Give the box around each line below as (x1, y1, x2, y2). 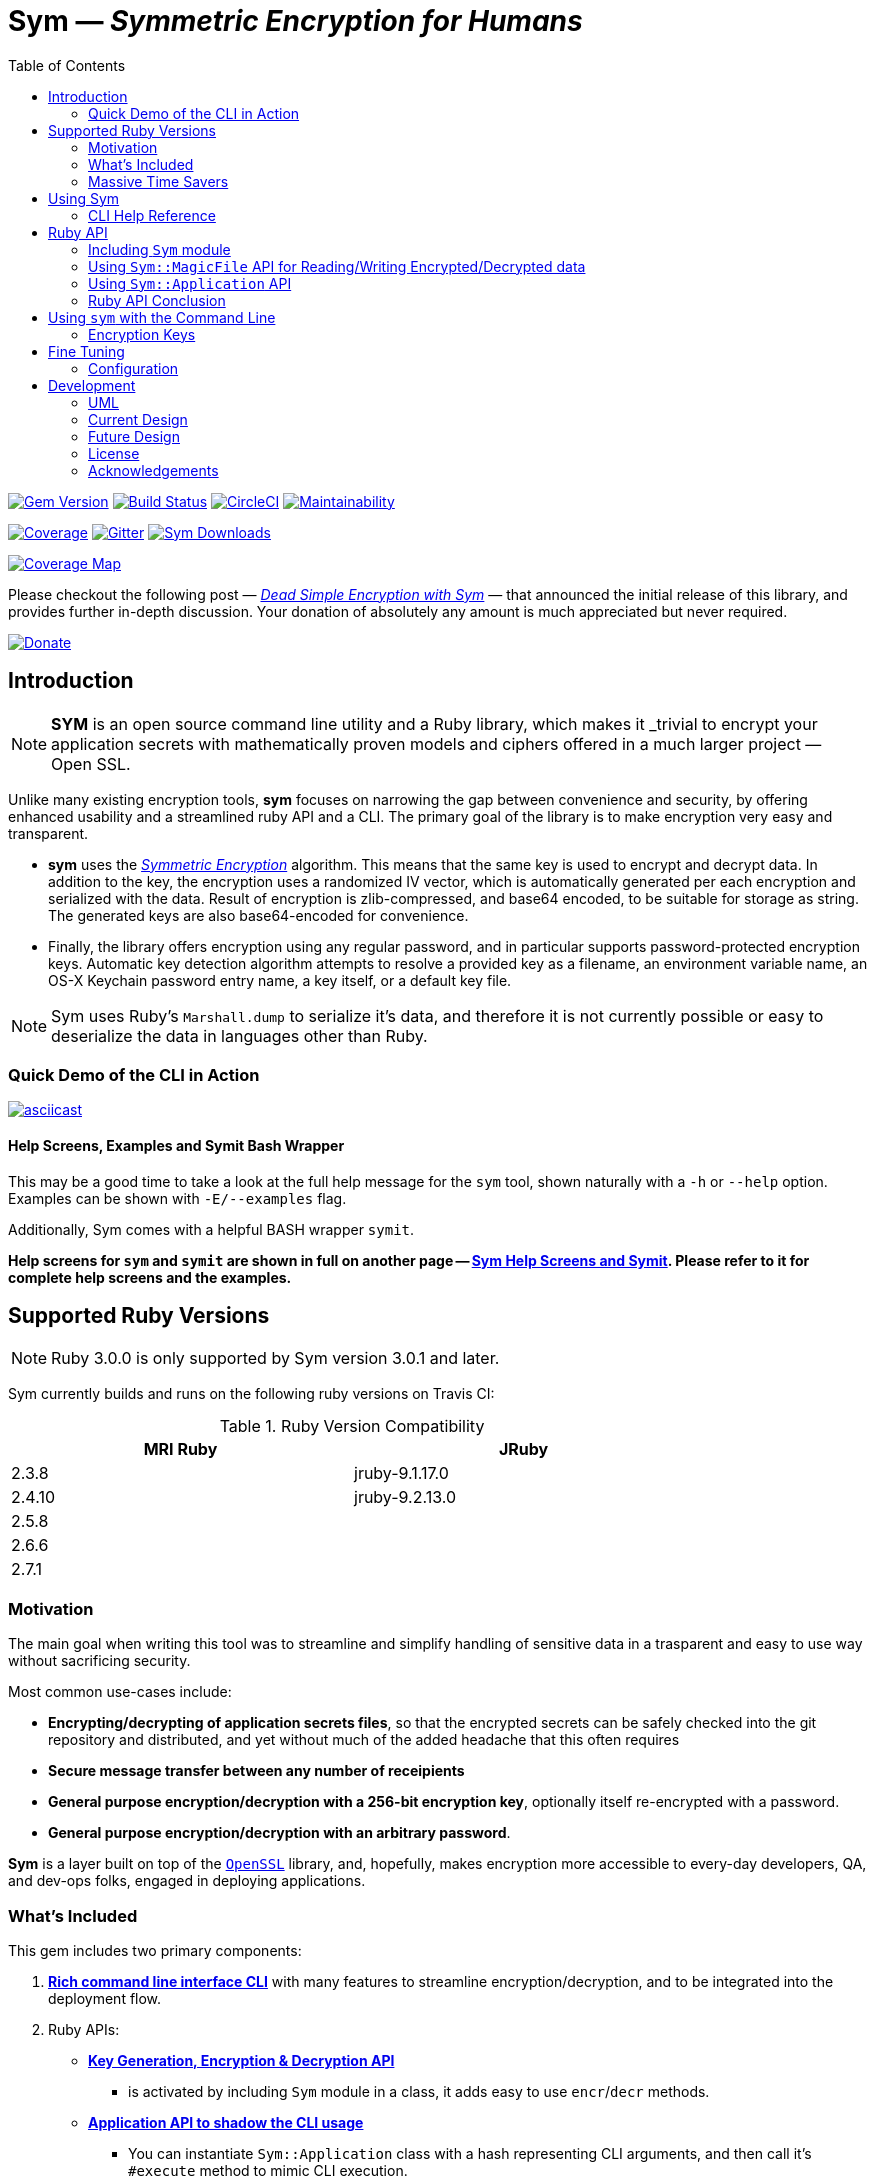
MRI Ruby (143, 1439, 218, 1460)
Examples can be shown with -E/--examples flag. (8, 1189, 347, 1207)
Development (48, 376, 136, 394)
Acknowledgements (88, 461, 219, 479)
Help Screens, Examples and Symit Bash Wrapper (8, 1136, 345, 1154)
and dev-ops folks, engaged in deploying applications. (8, 1872, 366, 1890)
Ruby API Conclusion (88, 291, 226, 309)
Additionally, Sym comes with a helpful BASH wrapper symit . (8, 1220, 415, 1238)
